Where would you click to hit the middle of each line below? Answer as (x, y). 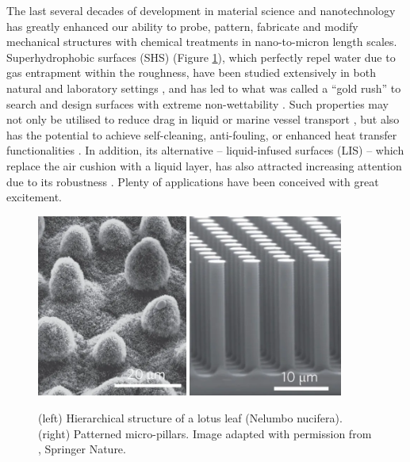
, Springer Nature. (82, 449)
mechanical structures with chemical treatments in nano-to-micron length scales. (202, 42)
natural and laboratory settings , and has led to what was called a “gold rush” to (204, 88)
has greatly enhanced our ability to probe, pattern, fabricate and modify (182, 26)
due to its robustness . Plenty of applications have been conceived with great (193, 181)
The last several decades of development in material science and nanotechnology (201, 10)
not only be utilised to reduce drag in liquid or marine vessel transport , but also (203, 119)
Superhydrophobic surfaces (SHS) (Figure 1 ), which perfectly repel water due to (201, 57)
